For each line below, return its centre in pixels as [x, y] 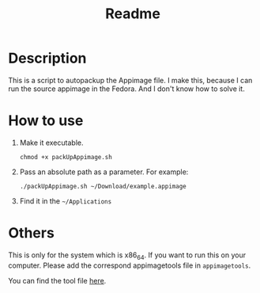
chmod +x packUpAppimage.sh [66, 157]
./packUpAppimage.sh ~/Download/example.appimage [103, 186]
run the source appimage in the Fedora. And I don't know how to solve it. [126, 89]
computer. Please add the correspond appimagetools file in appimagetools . [130, 265]
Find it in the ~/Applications [66, 201]
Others [32, 233]
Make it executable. [51, 143]
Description [47, 58]
